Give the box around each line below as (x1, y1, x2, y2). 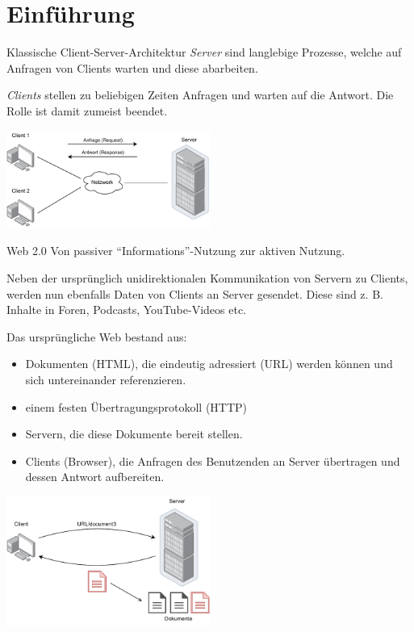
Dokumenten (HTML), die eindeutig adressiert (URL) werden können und (25, 355, 393, 372)
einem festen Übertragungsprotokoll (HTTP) (25, 398, 248, 415)
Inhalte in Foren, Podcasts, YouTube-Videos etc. (6, 301, 247, 318)
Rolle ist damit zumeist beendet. (6, 102, 168, 119)
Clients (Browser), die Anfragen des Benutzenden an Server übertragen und (25, 452, 400, 469)
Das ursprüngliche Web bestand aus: (6, 328, 187, 345)
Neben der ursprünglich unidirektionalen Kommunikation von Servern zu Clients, (6, 270, 408, 287)
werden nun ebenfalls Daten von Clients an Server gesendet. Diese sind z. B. (6, 285, 383, 302)
